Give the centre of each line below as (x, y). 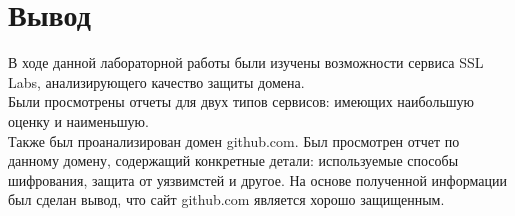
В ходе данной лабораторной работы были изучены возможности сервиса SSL (246, 62)
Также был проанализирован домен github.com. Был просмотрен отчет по (234, 140)
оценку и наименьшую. (78, 120)
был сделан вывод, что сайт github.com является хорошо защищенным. (226, 199)
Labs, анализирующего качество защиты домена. (156, 81)
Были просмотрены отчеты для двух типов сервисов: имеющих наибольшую (241, 101)
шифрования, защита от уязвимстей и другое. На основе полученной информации (257, 179)
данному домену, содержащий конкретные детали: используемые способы (233, 160)
